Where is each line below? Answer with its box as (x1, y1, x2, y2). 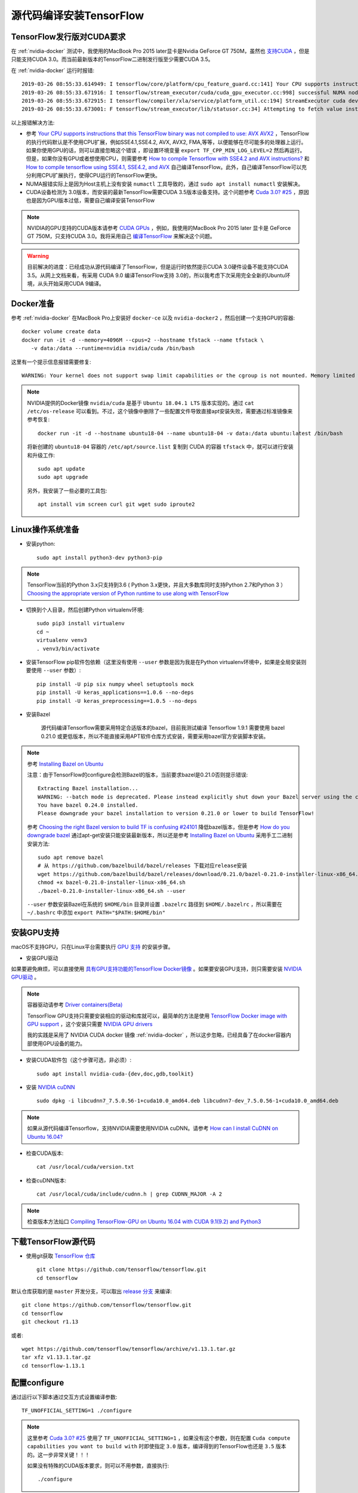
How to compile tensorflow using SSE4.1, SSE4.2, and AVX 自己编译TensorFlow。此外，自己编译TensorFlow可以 (26, 163, 302, 170)
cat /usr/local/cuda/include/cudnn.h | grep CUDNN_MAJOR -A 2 (36, 1191, 223, 1197)
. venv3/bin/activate (36, 645, 100, 652)
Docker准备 (11, 299, 55, 309)
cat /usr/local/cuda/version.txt (36, 1163, 134, 1171)
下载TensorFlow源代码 (11, 1236, 95, 1246)
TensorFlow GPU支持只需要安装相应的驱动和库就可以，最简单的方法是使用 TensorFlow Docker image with (27, 1012, 288, 1019)
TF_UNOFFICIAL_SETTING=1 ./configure (21, 1407, 132, 1414)
